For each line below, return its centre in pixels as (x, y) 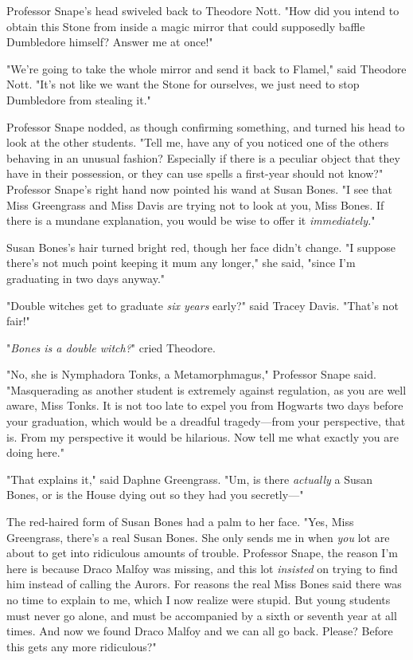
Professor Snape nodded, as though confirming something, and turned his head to (206, 126)
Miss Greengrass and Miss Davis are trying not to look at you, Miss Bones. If (195, 204)
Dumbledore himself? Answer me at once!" (110, 42)
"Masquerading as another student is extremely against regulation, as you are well (206, 389)
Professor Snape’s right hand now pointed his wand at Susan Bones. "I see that (200, 189)
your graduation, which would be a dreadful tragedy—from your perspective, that (206, 421)
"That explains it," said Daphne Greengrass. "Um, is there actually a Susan (190, 479)
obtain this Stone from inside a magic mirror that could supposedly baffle (186, 26)
